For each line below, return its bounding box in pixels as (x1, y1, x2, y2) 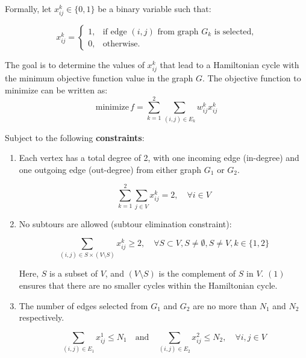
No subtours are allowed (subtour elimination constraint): (19, 217, 232, 230)
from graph (157, 27, 199, 36)
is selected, (214, 27, 254, 36)
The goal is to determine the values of (5, 58, 145, 71)
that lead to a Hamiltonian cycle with (160, 58, 299, 71)
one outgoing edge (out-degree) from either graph (19, 163, 202, 175)
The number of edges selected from (19, 299, 148, 312)
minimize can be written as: (5, 83, 108, 96)
